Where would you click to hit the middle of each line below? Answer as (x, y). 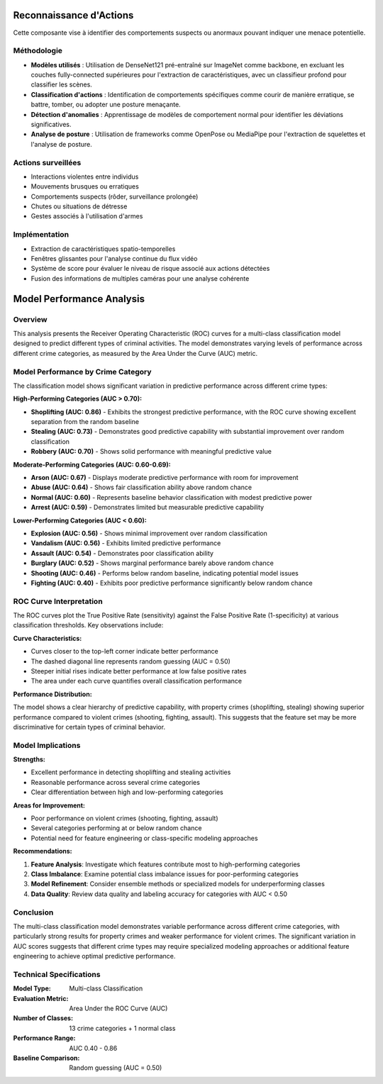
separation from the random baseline (85, 422)
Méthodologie (38, 51)
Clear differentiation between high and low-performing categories (127, 792)
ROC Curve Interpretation (58, 601)
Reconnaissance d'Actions (73, 15)
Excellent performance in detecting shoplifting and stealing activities (131, 772)
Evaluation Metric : (41, 998)
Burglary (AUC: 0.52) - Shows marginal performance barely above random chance (152, 563)
